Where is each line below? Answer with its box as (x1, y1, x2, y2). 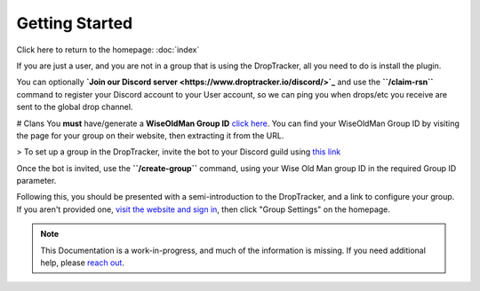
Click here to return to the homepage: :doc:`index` (16, 44, 200, 55)
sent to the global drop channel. (16, 102, 133, 113)
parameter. (16, 176, 57, 186)
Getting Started (16, 13, 133, 33)
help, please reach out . (40, 257, 124, 268)
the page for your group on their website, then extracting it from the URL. (16, 130, 284, 141)
